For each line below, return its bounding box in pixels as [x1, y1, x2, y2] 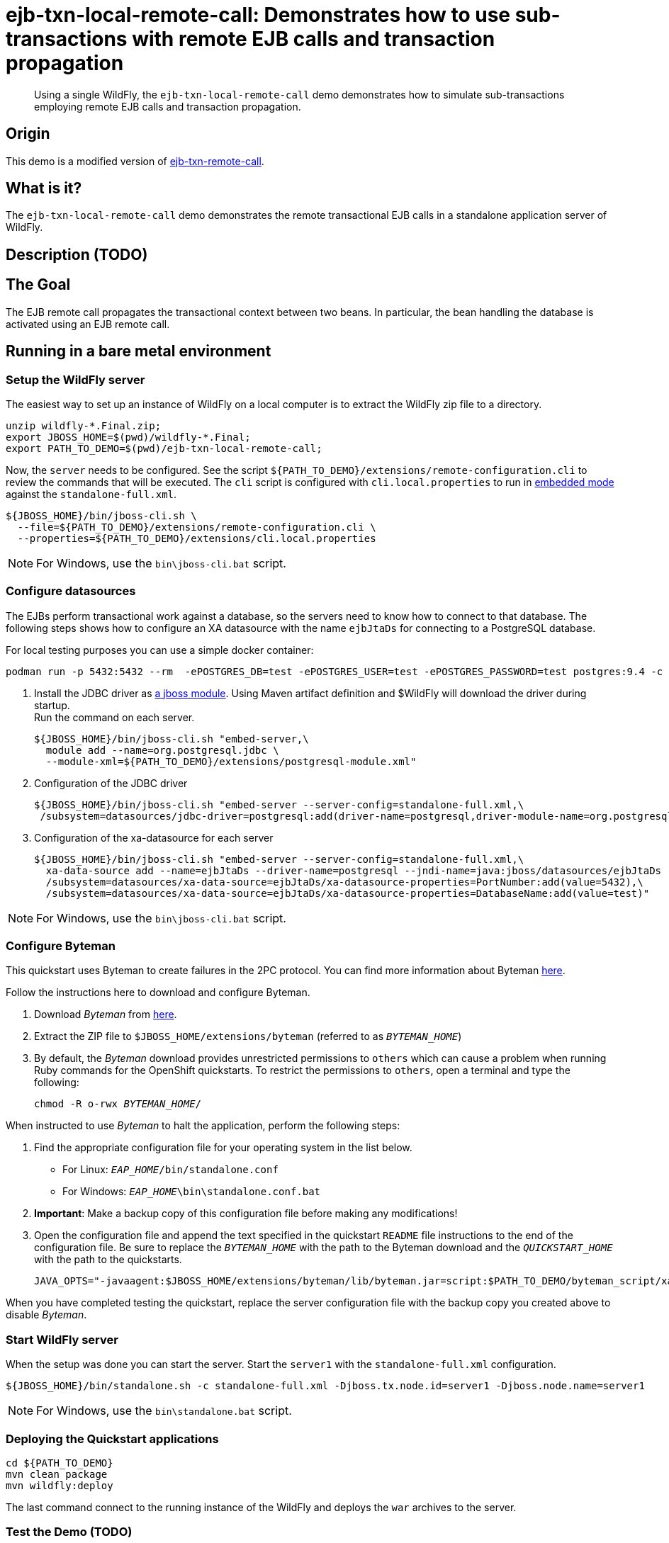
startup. [34, 699, 70, 711]
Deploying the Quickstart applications [6, 1431, 219, 1446]
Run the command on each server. [34, 711, 195, 723]
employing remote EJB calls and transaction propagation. [34, 100, 301, 113]
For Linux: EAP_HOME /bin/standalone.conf [62, 1163, 279, 1176]
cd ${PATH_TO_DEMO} [6, 1457, 113, 1469]
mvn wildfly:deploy [6, 1479, 113, 1491]
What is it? [6, 179, 82, 198]
